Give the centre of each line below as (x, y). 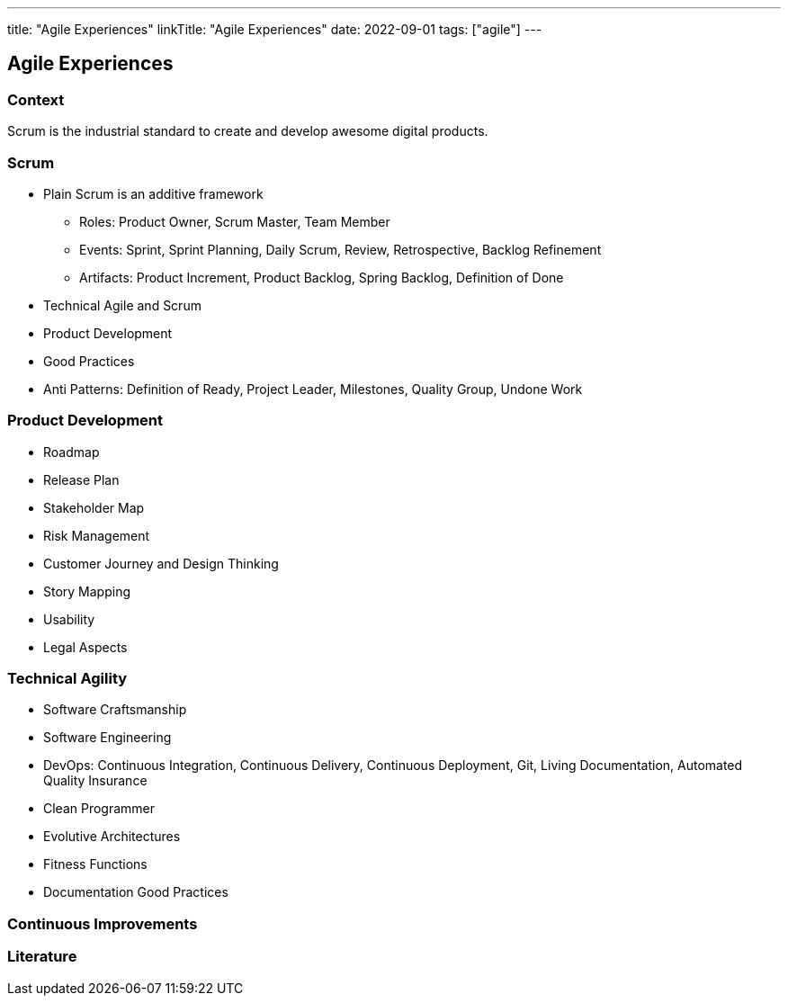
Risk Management (97, 535)
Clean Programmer (99, 809)
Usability (69, 619)
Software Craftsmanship (115, 710)
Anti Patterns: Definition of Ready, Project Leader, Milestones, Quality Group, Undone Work (313, 389)
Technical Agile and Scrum (122, 305)
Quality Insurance (95, 781)
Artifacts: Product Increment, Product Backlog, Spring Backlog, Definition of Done (322, 277)
